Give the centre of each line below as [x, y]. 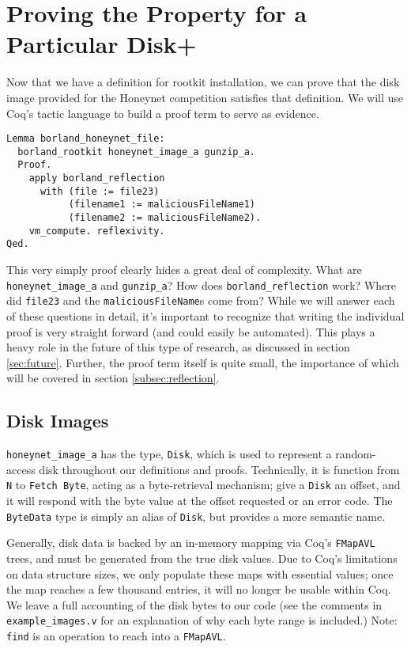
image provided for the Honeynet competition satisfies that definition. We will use [205, 97]
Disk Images [58, 421]
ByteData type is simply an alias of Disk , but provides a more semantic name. [196, 516]
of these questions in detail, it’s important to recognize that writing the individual [205, 315]
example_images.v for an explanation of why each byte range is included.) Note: [202, 620]
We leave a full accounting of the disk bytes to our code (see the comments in [194, 604]
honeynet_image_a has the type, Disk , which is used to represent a [169, 454]
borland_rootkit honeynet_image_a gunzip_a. [136, 152]
